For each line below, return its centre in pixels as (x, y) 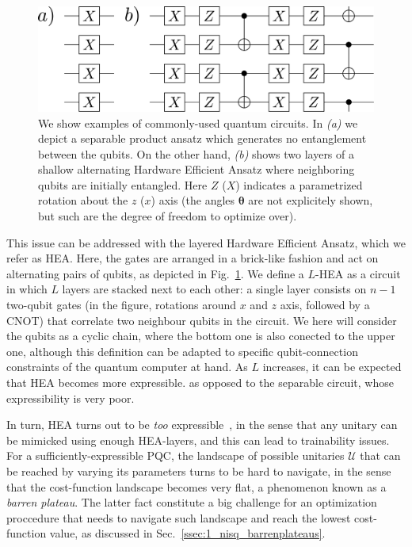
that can (380, 455)
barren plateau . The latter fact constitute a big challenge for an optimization (192, 502)
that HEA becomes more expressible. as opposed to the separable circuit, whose (200, 382)
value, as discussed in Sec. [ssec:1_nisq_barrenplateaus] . (187, 533)
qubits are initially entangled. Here (123, 184)
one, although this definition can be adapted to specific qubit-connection (182, 351)
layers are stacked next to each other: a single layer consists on (214, 289)
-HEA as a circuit (358, 273)
